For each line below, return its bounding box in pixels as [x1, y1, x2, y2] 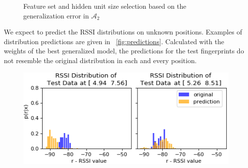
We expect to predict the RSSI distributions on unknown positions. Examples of [4, 27, 242, 37]
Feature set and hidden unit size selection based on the [23, 1, 186, 11]
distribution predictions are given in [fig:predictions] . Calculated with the [4, 36, 224, 46]
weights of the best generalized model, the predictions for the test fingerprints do [4, 46, 244, 56]
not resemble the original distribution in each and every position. [4, 55, 197, 65]
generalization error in [23, 10, 89, 20]
